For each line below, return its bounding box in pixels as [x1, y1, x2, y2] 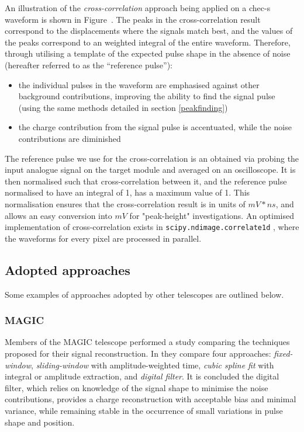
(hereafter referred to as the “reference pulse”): [5, 58, 173, 71]
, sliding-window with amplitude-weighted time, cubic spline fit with [31, 358, 274, 371]
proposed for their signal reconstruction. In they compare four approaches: [5, 347, 271, 359]
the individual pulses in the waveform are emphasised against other [18, 78, 260, 90]
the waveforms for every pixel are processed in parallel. [5, 232, 202, 244]
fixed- [274, 347, 293, 359]
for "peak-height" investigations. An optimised [129, 209, 295, 221]
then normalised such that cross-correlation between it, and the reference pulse [5, 175, 287, 187]
